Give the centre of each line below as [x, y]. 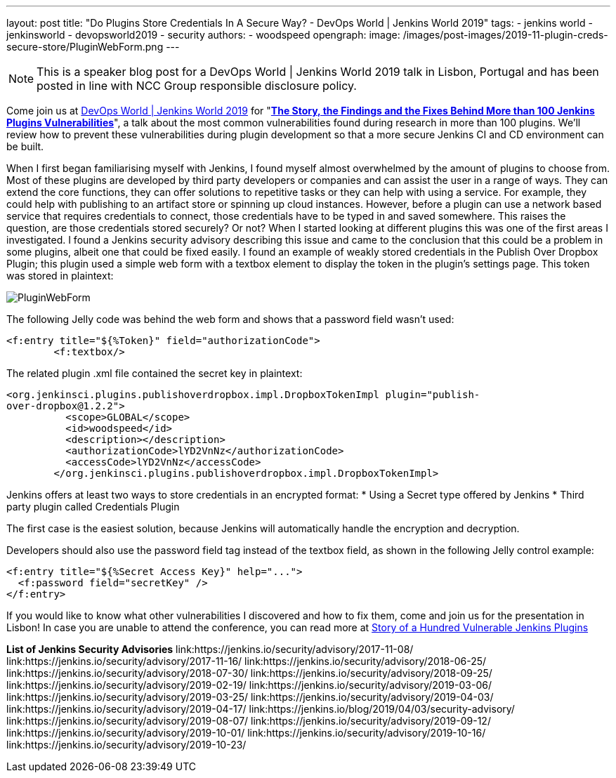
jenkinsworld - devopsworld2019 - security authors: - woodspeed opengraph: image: [203, 35]
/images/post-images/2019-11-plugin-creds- [505, 35]
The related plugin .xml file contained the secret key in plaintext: [155, 373]
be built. [25, 146]
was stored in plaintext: [60, 276]
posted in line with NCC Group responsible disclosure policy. [197, 86]
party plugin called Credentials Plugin [93, 507]
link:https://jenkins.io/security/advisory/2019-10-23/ [126, 745]
